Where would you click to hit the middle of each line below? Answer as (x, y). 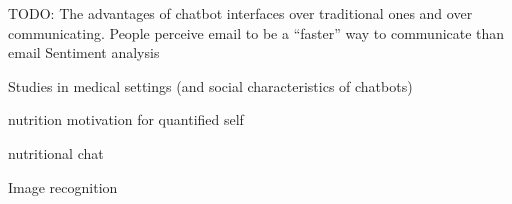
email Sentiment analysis (84, 52)
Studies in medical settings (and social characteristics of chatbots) (210, 85)
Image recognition (63, 186)
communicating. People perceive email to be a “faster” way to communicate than (256, 32)
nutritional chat (56, 152)
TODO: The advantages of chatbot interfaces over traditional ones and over (240, 13)
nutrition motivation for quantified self (126, 119)
